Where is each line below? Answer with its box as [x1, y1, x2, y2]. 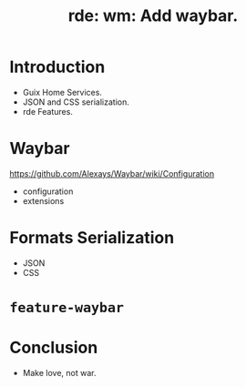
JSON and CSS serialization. [22, 97, 129, 107]
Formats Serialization [9, 228, 175, 249]
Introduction [9, 56, 106, 77]
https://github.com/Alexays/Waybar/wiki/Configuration [9, 168, 215, 178]
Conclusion [9, 338, 98, 358]
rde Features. [22, 106, 73, 117]
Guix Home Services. [22, 87, 103, 97]
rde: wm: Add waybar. [67, 5, 239, 26]
